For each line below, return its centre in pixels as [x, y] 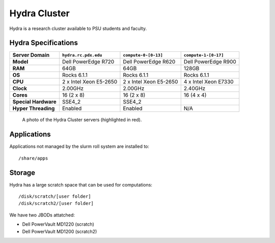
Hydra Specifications [44, 43]
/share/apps [33, 158]
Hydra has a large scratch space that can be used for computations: [81, 185]
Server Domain [31, 55]
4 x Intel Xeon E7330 [209, 82]
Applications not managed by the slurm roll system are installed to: [79, 146]
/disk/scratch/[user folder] [55, 196]
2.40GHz [195, 88]
